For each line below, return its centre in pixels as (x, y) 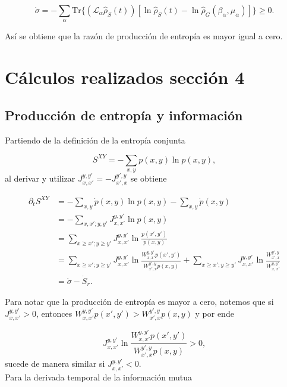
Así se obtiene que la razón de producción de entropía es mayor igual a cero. (144, 36)
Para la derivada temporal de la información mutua (98, 377)
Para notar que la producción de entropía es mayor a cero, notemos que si (139, 302)
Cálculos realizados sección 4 (125, 77)
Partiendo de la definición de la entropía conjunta (95, 140)
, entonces (54, 313)
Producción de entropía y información (124, 115)
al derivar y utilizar (40, 178)
